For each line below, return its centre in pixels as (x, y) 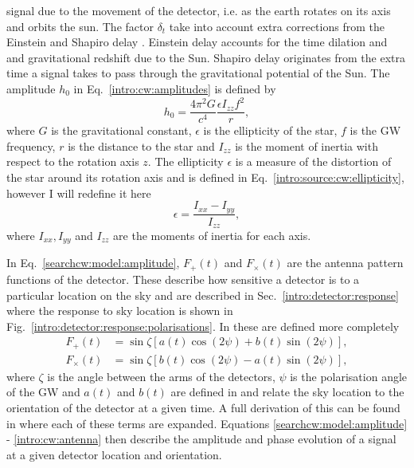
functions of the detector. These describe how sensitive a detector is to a (183, 279)
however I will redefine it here (79, 193)
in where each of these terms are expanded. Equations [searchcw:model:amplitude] (207, 423)
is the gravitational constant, (121, 130)
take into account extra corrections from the (277, 26)
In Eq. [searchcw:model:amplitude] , (93, 263)
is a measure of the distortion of (313, 161)
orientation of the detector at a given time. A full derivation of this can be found (203, 408)
